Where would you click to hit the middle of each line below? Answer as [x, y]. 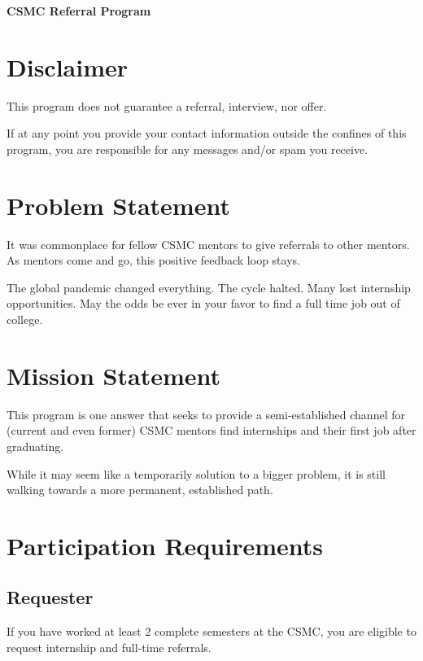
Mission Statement [114, 375]
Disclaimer [68, 66]
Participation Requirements [165, 545]
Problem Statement [118, 205]
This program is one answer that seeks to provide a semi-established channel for [206, 414]
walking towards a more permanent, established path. [140, 490]
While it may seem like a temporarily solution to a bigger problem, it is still [196, 473]
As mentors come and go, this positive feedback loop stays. [153, 260]
